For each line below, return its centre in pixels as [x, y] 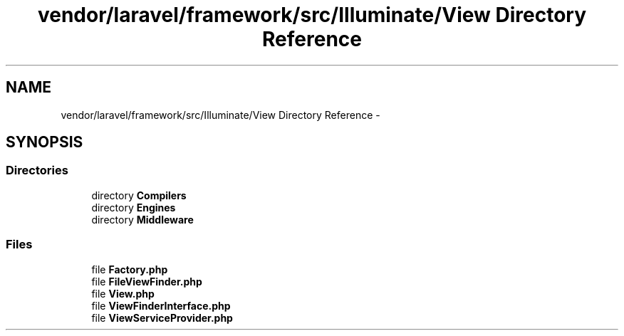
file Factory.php [130, 269]
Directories [37, 170]
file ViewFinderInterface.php [161, 305]
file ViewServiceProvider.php [162, 317]
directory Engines [134, 207]
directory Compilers [139, 195]
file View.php [123, 293]
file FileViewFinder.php [147, 281]
